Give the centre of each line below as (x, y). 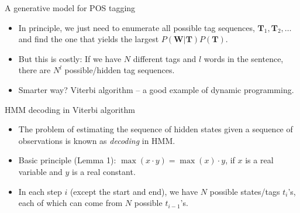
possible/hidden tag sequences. (120, 70)
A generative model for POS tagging (70, 8)
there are (35, 70)
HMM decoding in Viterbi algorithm (70, 109)
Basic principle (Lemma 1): (67, 160)
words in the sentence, (244, 58)
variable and (40, 171)
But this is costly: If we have (70, 58)
